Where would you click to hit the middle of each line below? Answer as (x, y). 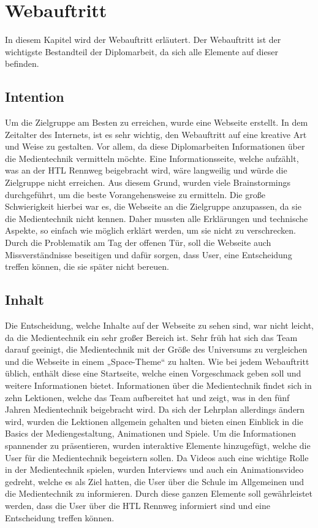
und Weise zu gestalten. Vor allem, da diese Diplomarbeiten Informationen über (155, 146)
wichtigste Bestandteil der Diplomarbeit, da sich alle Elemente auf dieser (142, 51)
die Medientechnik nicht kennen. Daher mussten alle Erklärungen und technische (157, 218)
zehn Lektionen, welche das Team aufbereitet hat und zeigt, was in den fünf (147, 397)
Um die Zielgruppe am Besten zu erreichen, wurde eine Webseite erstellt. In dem (157, 122)
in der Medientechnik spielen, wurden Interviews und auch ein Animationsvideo (154, 469)
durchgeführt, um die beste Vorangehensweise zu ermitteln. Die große (135, 194)
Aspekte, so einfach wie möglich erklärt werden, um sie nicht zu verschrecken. (150, 230)
